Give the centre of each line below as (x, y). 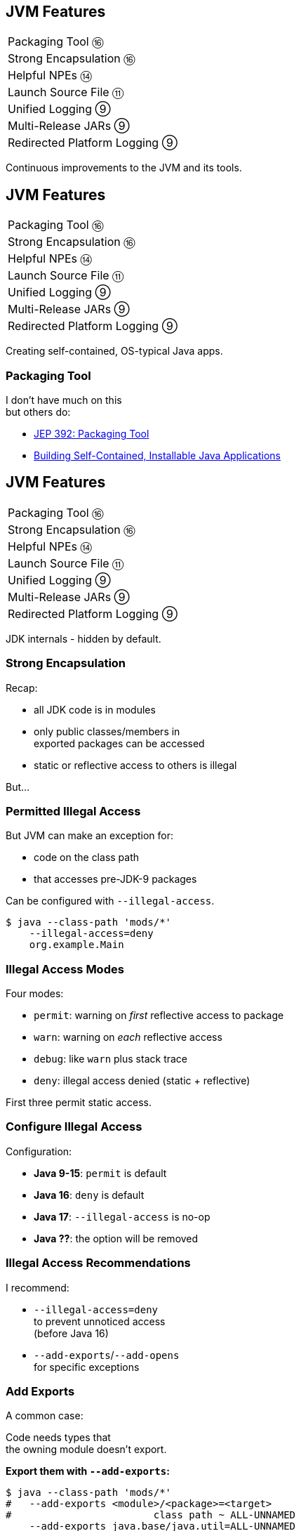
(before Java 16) (71, 1333)
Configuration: (39, 1151)
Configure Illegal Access (74, 1127)
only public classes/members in (107, 731)
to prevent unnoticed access (100, 1321)
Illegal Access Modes (65, 969)
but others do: (38, 412)
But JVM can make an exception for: (90, 836)
